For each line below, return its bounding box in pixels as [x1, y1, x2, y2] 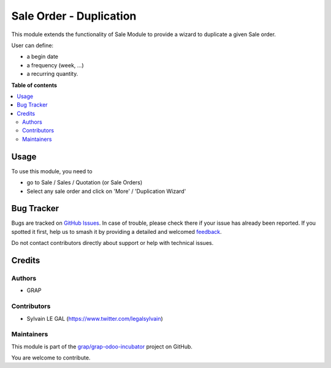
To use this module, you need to [11, 167, 93, 175]
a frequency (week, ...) [26, 61, 84, 69]
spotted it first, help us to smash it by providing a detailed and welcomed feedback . [11, 228, 222, 235]
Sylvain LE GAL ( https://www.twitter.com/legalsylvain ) [26, 315, 164, 322]
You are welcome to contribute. [11, 354, 91, 361]
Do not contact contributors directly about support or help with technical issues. [11, 239, 214, 247]
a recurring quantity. [26, 70, 78, 78]
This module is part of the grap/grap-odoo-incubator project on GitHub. [11, 343, 193, 350]
